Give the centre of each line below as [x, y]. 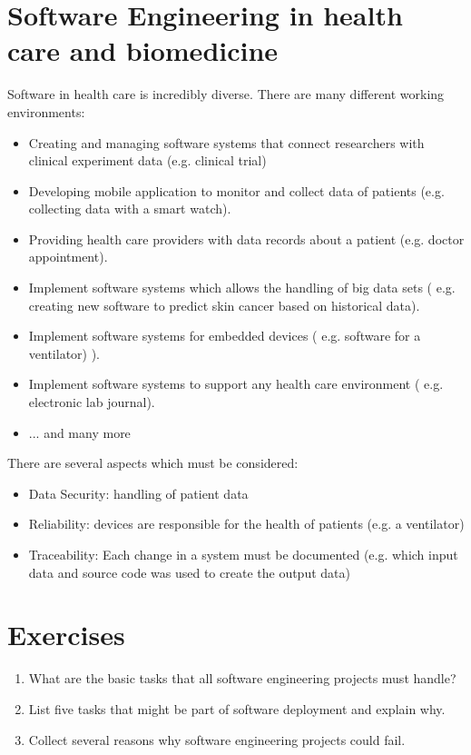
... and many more [79, 432]
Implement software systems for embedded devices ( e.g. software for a [225, 336]
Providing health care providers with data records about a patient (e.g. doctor [246, 238]
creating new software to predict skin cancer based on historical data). [224, 305]
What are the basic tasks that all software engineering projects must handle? [242, 678]
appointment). [68, 257]
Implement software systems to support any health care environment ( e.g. [236, 384]
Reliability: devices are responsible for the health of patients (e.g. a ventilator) [246, 524]
